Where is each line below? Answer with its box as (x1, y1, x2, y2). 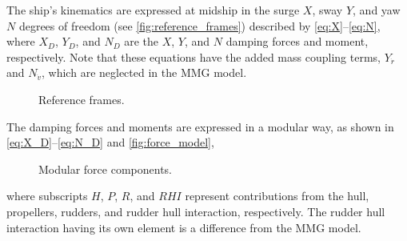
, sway (312, 2, 343, 18)
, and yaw (353, 2, 401, 18)
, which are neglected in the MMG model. (42, 64, 247, 81)
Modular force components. (38, 160, 173, 177)
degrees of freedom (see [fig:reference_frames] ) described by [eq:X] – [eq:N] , (18, 17, 381, 34)
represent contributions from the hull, (185, 187, 369, 204)
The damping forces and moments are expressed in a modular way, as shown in (6, 118, 394, 135)
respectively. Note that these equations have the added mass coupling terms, (6, 48, 381, 65)
